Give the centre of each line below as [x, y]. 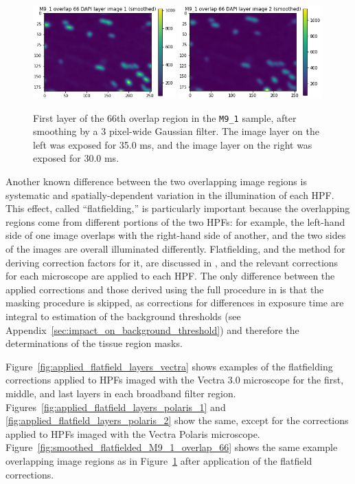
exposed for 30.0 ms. [76, 158]
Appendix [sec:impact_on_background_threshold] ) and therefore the [152, 329]
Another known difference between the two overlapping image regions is [156, 181]
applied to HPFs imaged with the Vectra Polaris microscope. [133, 433]
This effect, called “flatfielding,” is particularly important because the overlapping [178, 208]
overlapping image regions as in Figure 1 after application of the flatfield [159, 460]
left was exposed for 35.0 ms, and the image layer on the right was [173, 144]
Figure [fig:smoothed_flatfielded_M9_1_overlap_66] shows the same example [172, 447]
